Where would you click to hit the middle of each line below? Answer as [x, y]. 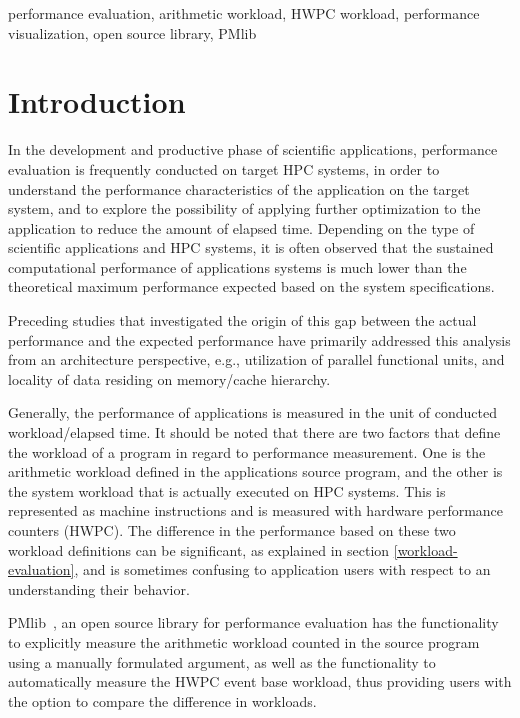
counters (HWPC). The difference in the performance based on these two [232, 530]
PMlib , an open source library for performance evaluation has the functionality [253, 622]
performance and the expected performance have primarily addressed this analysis [259, 339]
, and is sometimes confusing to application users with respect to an [282, 569]
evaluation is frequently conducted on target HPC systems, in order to [224, 168]
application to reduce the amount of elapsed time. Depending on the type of [241, 227]
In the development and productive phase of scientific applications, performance [253, 149]
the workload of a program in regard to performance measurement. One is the [247, 451]
